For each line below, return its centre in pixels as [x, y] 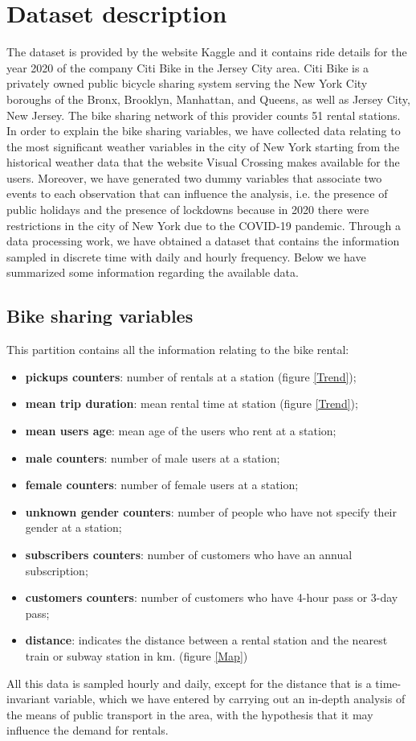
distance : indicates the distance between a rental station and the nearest [206, 640]
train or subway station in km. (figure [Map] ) [137, 655]
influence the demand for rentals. [88, 730]
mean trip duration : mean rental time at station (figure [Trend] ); [192, 403]
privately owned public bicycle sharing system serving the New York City [187, 83]
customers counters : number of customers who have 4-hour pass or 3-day [212, 597]
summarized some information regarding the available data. [153, 272]
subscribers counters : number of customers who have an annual [189, 554]
